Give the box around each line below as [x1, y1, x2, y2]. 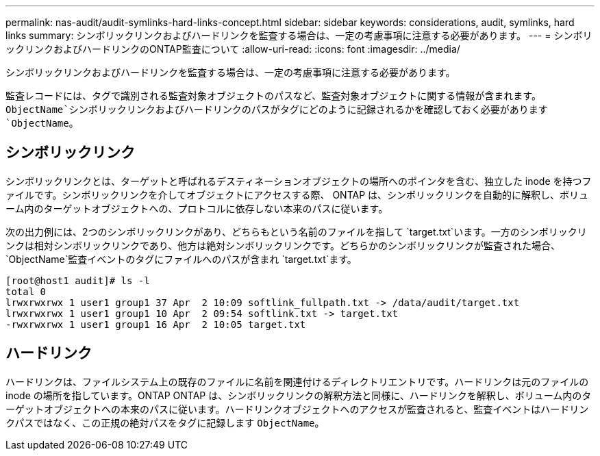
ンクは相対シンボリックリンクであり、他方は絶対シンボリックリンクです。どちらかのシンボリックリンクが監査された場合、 [5, 239, 560, 251]
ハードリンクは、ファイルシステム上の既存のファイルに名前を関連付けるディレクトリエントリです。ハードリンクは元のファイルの [5, 375, 589, 388]
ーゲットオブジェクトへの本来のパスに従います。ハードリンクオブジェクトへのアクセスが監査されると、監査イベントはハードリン [5, 403, 589, 415]
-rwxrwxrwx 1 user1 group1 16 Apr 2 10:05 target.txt [5, 318, 306, 330]
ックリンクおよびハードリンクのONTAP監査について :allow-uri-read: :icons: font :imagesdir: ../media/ [5, 43, 460, 55]
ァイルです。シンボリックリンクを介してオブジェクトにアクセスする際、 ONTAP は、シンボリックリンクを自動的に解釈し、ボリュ [5, 188, 589, 201]
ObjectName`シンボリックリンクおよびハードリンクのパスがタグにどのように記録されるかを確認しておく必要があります [5, 104, 548, 115]
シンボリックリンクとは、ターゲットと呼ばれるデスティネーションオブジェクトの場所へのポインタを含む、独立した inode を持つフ [5, 175, 592, 187]
